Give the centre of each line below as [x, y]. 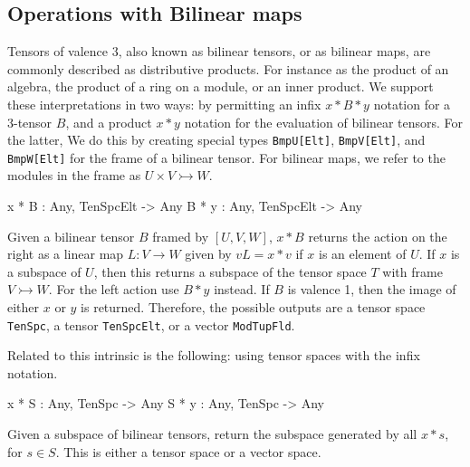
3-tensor [30, 122]
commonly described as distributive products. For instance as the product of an [228, 68]
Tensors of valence [58, 51]
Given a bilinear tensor [71, 236]
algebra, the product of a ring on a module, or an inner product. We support [221, 86]
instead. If [242, 289]
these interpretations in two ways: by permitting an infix [164, 104]
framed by [181, 236]
